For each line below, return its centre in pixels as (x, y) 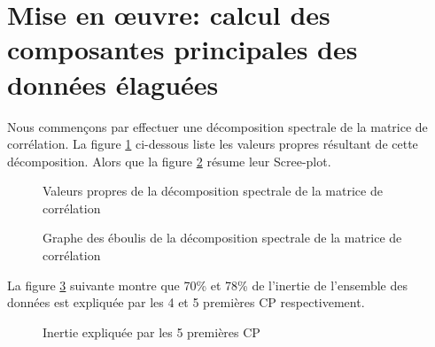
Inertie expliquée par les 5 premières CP (151, 332)
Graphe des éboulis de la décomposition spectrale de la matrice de (222, 238)
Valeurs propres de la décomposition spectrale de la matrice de (213, 191)
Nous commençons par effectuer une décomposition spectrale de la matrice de (217, 126)
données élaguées (113, 84)
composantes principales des (183, 49)
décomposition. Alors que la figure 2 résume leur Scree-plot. (169, 161)
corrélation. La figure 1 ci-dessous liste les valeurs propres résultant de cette (213, 144)
